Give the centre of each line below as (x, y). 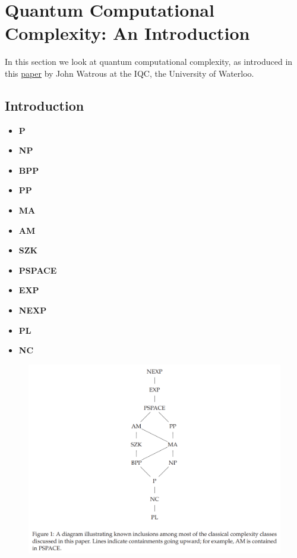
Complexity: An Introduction (127, 33)
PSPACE (38, 270)
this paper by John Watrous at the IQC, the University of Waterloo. (129, 73)
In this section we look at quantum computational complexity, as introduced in (149, 62)
